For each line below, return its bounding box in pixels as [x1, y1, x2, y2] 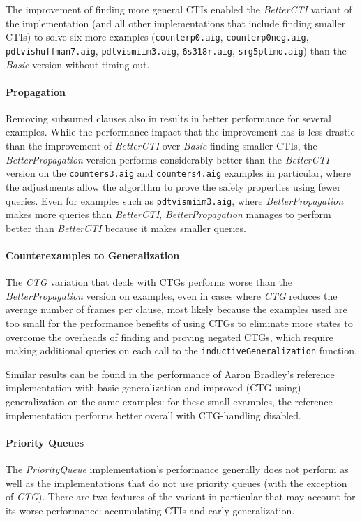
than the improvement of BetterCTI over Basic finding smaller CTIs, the [6, 138, 317, 153]
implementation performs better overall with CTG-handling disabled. [6, 407, 301, 422]
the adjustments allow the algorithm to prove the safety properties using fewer [6, 179, 341, 194]
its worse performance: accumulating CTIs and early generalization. [6, 502, 295, 517]
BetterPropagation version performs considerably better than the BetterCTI [6, 152, 330, 166]
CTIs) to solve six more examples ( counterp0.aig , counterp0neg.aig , [6, 29, 309, 44]
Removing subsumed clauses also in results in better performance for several [6, 110, 331, 125]
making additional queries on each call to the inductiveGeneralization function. [6, 343, 357, 358]
